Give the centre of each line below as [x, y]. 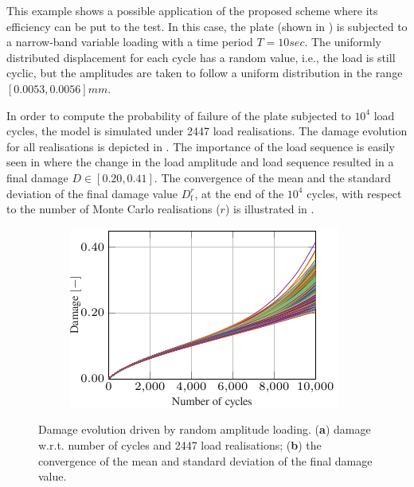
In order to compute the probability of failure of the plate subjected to [179, 115]
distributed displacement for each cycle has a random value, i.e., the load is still [201, 57]
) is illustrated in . [269, 209]
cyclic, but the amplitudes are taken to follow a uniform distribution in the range [205, 73]
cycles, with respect [354, 193]
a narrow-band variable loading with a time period [130, 42]
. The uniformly [343, 42]
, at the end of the [239, 193]
